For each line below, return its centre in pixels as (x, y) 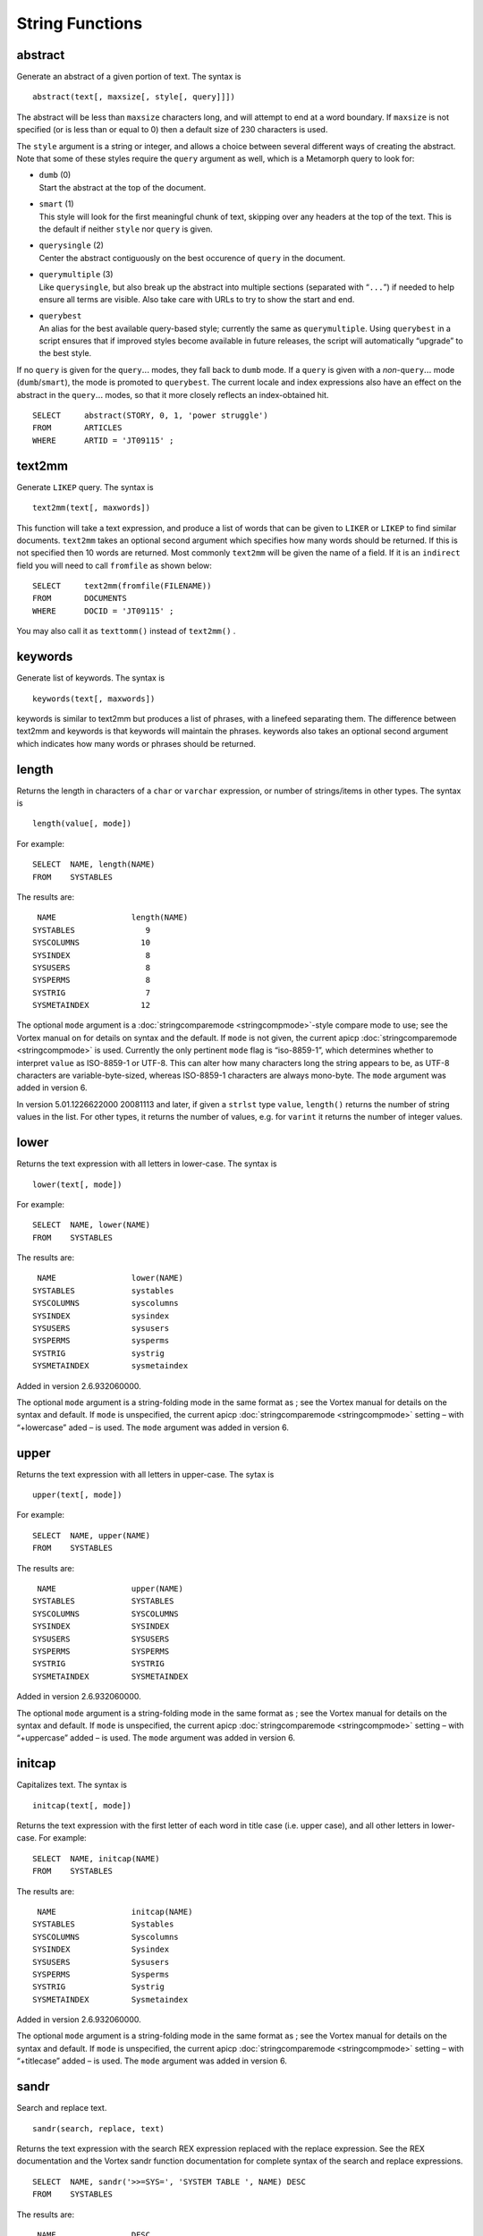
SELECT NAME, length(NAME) (94, 864)
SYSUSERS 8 (92, 967)
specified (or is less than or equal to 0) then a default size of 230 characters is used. (172, 130)
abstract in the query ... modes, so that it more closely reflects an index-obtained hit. (173, 394)
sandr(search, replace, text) (99, 2128)
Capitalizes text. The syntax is (72, 1785)
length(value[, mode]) (82, 824)
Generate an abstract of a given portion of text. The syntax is (129, 77)
